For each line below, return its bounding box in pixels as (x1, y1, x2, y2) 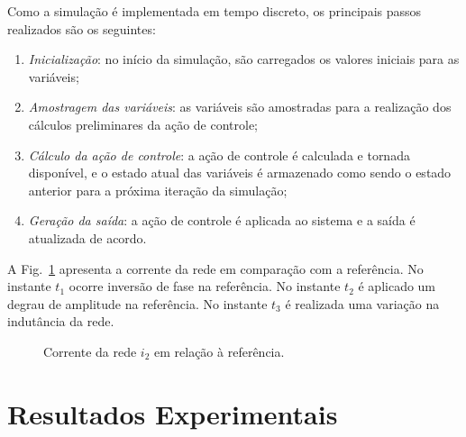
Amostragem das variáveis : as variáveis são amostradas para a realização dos (28, 97, 452, 116)
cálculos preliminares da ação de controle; (28, 114, 258, 133)
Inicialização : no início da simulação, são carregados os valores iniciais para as (28, 50, 460, 68)
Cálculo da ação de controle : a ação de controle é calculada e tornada (28, 145, 410, 164)
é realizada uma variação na (285, 294, 440, 313)
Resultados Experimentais (7, 395, 338, 432)
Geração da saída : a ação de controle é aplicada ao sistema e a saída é (28, 211, 416, 230)
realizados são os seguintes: (7, 19, 156, 38)
